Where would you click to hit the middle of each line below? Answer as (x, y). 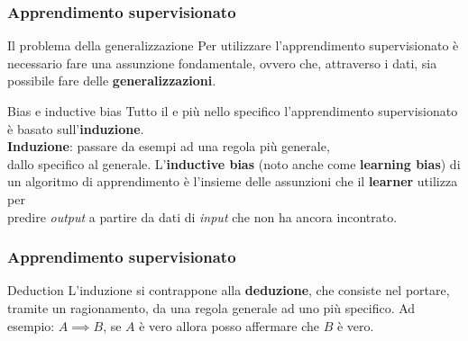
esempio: (31, 325)
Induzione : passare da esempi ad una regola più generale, (169, 146)
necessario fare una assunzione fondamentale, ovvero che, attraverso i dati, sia (222, 63)
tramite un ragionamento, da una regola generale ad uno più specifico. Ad (211, 307)
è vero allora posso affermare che (229, 325)
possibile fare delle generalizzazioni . (112, 81)
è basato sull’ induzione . (76, 128)
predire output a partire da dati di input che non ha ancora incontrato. (202, 216)
